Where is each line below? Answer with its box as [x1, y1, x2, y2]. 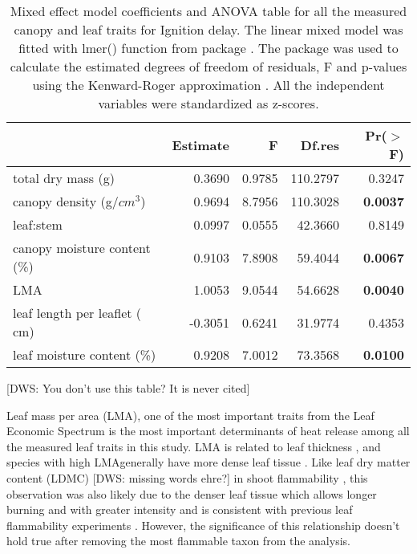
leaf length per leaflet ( [13, 303, 142, 322]
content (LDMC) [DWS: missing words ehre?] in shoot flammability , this [6, 469, 368, 486]
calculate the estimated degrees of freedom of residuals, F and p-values [10, 57, 407, 75]
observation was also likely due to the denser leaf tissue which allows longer [6, 485, 377, 502]
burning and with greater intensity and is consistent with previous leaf [6, 501, 353, 518]
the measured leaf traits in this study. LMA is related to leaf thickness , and [6, 438, 381, 454]
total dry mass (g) [13, 169, 115, 187]
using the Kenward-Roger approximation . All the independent [32, 75, 385, 94]
